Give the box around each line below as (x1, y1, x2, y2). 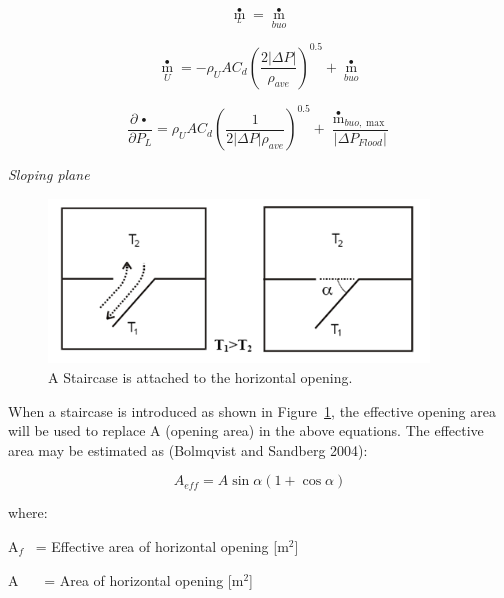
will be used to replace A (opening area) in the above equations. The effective (8, 420, 484, 441)
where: (8, 502, 48, 523)
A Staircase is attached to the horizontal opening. (48, 367, 353, 388)
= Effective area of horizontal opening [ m (35, 536, 289, 557)
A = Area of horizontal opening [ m (8, 569, 244, 590)
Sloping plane (8, 164, 90, 185)
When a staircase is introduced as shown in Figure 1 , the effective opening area (8, 400, 496, 421)
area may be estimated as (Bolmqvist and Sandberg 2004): (8, 439, 368, 460)
